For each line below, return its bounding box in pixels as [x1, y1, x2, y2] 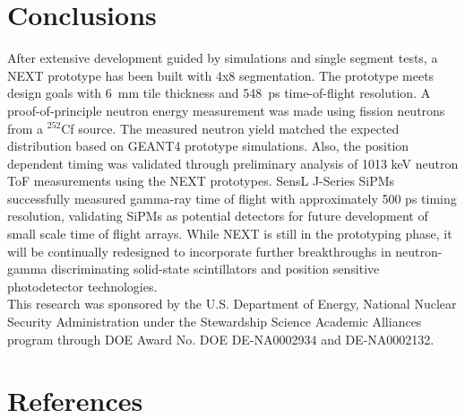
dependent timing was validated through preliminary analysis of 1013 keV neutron [7, 153, 459, 172]
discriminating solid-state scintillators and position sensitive [50, 259, 380, 278]
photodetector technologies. [7, 276, 158, 295]
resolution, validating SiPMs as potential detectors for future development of [7, 206, 428, 225]
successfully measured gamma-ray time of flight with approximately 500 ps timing [7, 188, 457, 207]
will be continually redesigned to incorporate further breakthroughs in [7, 241, 392, 260]
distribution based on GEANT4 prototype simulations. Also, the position [7, 136, 409, 155]
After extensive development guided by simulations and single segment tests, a [7, 48, 438, 67]
